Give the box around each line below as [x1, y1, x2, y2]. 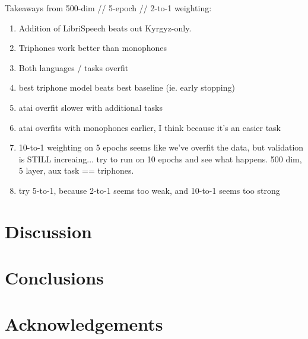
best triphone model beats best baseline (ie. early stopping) [18, 81, 235, 94]
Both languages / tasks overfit [18, 61, 129, 73]
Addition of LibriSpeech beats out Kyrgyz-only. [18, 21, 192, 34]
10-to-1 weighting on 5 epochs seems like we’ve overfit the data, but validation [18, 141, 304, 153]
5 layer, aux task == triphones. [18, 164, 134, 177]
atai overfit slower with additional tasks [18, 101, 163, 113]
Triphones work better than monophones [18, 41, 167, 54]
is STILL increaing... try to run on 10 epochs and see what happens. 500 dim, [18, 152, 302, 165]
